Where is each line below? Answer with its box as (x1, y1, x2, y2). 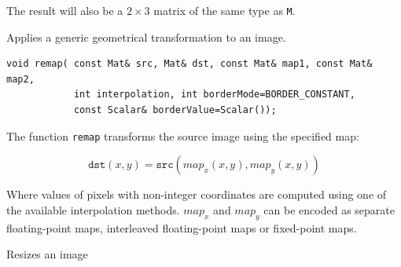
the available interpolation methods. (6, 201, 180, 218)
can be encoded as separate (263, 201, 395, 218)
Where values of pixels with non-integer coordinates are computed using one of (6, 186, 387, 203)
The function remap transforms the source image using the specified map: (6, 127, 359, 144)
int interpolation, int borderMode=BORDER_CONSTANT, (73, 89, 355, 101)
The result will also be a (6, 2, 123, 18)
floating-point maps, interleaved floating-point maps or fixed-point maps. (6, 219, 357, 236)
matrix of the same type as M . (153, 2, 296, 18)
